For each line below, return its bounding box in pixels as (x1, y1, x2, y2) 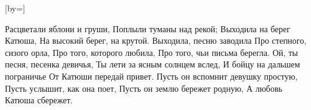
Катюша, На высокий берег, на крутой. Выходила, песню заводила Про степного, (5, 34, 307, 47)
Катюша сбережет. (5, 94, 73, 106)
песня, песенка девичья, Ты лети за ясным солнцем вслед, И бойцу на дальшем (5, 58, 300, 70)
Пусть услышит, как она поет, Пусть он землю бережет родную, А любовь (5, 81, 282, 94)
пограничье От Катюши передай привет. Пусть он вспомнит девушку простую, (5, 69, 298, 82)
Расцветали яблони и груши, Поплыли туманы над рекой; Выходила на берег (5, 22, 290, 35)
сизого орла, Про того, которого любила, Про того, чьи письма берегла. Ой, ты (5, 46, 298, 58)
